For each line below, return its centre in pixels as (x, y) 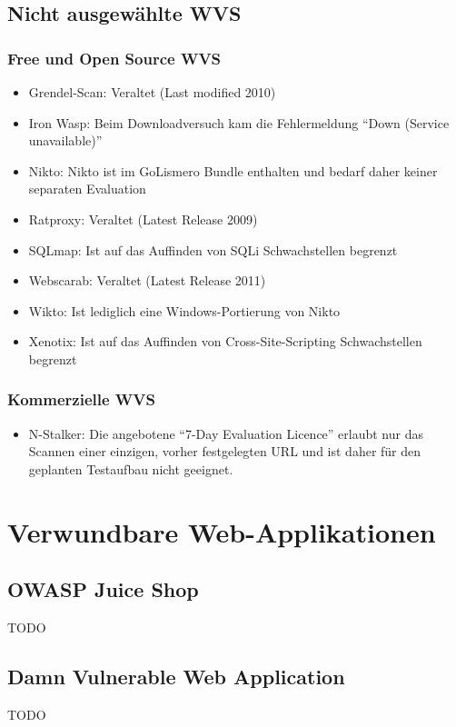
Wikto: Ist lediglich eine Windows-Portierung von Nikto (184, 310)
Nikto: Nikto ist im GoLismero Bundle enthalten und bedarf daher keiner (233, 170)
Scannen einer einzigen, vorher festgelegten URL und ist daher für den (225, 451)
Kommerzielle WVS (81, 399)
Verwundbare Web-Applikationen (222, 531)
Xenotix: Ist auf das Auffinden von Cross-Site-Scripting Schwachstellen (225, 341)
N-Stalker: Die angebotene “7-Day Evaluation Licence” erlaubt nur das (226, 433)
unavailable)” (65, 140)
